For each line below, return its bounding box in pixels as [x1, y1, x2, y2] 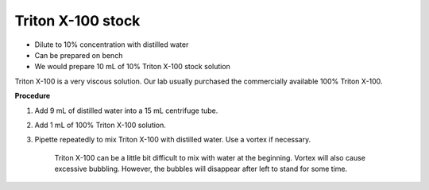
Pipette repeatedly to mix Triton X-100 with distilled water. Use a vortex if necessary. [34, 135, 311, 145]
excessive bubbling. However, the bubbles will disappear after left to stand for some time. [54, 164, 348, 174]
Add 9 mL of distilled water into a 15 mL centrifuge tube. [34, 106, 218, 115]
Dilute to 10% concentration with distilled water [34, 40, 189, 49]
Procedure [14, 91, 51, 101]
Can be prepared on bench [34, 50, 123, 60]
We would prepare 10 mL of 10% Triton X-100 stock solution [34, 62, 230, 72]
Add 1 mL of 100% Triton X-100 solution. [34, 120, 167, 130]
